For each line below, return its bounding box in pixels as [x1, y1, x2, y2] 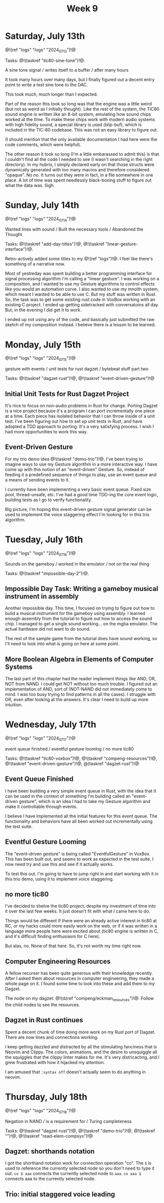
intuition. [5, 702, 23, 708]
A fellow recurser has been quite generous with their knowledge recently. [5, 970, 153, 976]
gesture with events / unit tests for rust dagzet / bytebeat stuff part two [5, 366, 148, 372]
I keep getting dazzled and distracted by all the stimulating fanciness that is [5, 1043, 157, 1049]
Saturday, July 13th [5, 30, 85, 42]
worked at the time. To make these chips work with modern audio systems [5, 116, 155, 122]
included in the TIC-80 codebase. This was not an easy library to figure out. [5, 127, 158, 133]
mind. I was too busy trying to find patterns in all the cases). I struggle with [5, 692, 156, 697]
